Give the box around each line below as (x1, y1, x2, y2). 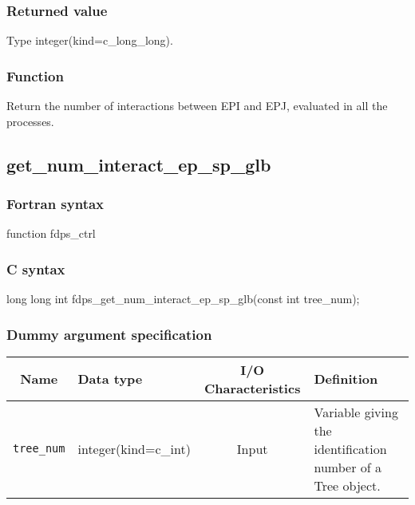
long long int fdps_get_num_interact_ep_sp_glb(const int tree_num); (6, 290, 360, 307)
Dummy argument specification (6, 324, 212, 344)
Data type (77, 369, 143, 389)
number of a (314, 457, 381, 476)
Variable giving (314, 402, 398, 421)
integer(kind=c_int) (77, 439, 191, 458)
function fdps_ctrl (6, 225, 96, 242)
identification (314, 439, 387, 458)
